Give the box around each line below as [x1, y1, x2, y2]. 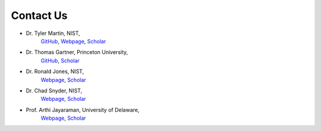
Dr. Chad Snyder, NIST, [26, 87, 83, 94]
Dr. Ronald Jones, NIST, [26, 68, 84, 75]
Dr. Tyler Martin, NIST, [26, 30, 80, 37]
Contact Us [11, 9, 68, 22]
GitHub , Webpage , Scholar [40, 37, 106, 44]
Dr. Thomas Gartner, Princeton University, [26, 49, 128, 56]
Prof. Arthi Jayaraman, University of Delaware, [26, 106, 140, 113]
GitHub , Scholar [40, 57, 80, 64]
